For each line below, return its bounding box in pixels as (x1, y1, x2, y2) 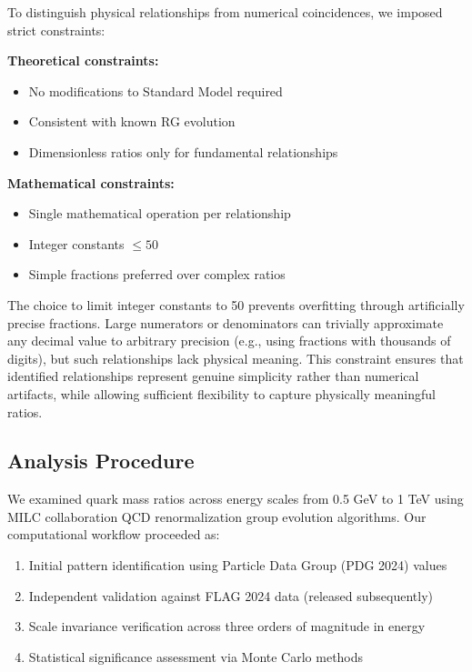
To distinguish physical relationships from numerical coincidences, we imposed (7, 3, 443, 21)
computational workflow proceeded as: (7, 525, 220, 544)
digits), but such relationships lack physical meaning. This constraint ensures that (7, 348, 464, 367)
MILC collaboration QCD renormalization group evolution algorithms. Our (7, 507, 427, 526)
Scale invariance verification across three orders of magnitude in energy (28, 617, 426, 636)
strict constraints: (7, 20, 105, 39)
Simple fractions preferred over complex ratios (28, 265, 286, 284)
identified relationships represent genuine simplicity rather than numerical (7, 366, 419, 386)
